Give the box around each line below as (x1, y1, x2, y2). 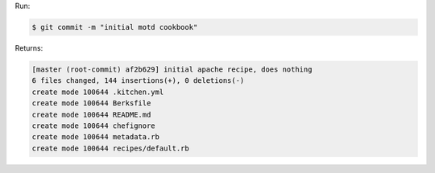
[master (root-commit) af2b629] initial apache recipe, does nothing (31, 64, 313, 74)
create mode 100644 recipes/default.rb (31, 143, 189, 153)
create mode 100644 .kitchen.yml (31, 87, 164, 97)
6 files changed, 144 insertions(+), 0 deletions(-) (31, 76, 245, 85)
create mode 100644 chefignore (31, 121, 156, 130)
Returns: (14, 43, 43, 52)
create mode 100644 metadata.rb (31, 133, 160, 142)
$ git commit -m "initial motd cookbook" (31, 23, 198, 31)
